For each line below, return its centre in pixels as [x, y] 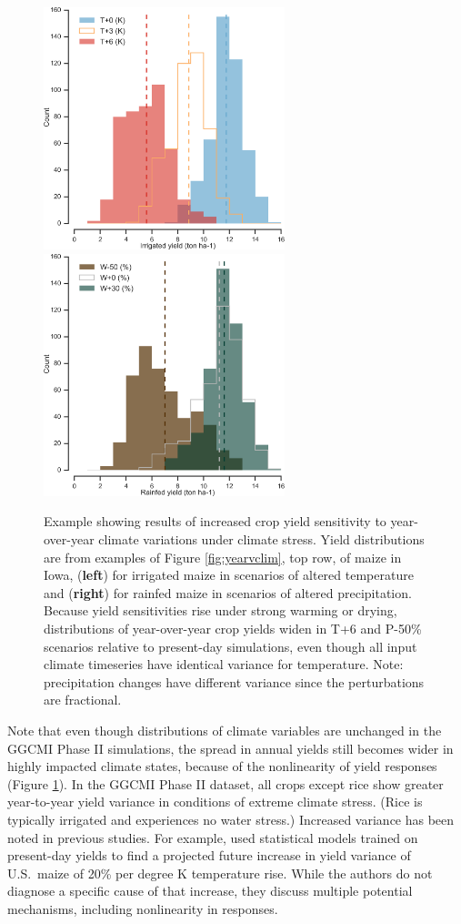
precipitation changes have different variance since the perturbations [234, 681]
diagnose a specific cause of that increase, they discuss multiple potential [210, 891]
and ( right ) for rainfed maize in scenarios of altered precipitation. [228, 592]
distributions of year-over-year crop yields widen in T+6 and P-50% [233, 628]
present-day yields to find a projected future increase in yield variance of [209, 855]
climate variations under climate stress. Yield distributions [261, 539]
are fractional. [83, 700]
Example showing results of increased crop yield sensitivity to [215, 521]
